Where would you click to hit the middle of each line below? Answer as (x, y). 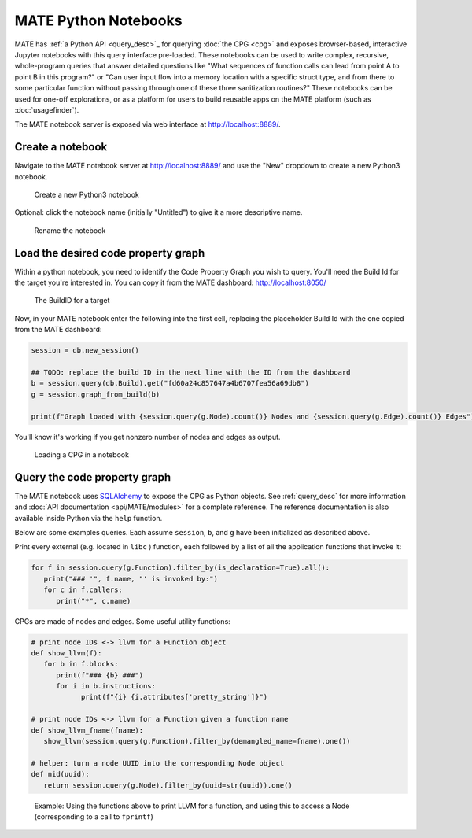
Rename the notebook (70, 230)
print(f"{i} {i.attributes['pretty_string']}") (174, 697)
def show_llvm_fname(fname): (87, 730)
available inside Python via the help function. (88, 518)
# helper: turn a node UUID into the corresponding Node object (158, 763)
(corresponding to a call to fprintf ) (94, 816)
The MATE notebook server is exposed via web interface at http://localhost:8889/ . (147, 124)
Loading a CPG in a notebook (82, 454)
